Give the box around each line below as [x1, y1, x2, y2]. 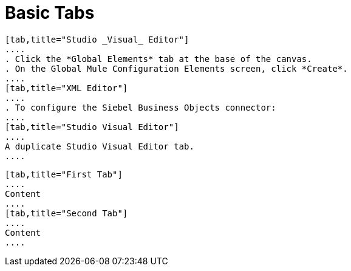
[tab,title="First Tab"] [5, 169, 123, 179]
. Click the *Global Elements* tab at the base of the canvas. [5, 53, 312, 64]
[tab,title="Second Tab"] [5, 208, 128, 218]
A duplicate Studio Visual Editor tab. [5, 141, 194, 151]
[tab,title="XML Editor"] [5, 83, 128, 93]
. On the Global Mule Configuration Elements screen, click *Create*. [5, 63, 348, 74]
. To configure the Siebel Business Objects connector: [5, 102, 276, 112]
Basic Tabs [5, 2, 95, 23]
